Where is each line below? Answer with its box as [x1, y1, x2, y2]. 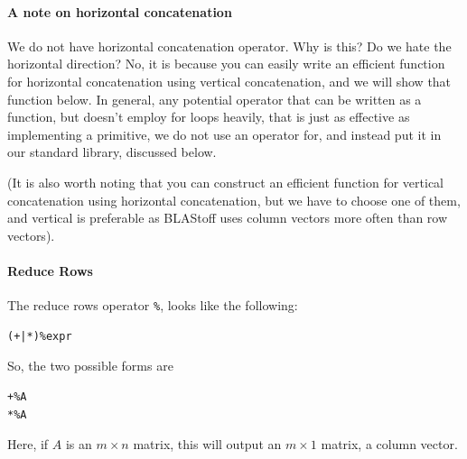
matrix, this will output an [133, 435, 282, 454]
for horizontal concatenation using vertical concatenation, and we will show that [7, 71, 452, 90]
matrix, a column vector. [321, 435, 458, 454]
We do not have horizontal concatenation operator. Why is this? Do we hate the [7, 36, 452, 55]
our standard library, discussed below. [7, 142, 217, 161]
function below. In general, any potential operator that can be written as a [7, 89, 422, 108]
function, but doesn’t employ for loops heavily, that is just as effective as [7, 107, 410, 126]
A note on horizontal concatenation [7, 2, 232, 21]
